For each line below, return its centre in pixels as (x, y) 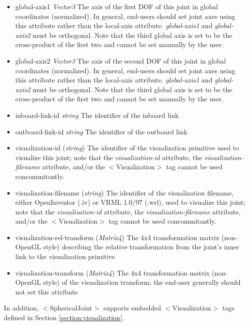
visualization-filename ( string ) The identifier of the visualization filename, (124, 192)
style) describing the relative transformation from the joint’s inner (141, 247)
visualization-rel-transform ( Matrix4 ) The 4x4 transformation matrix (117, 237)
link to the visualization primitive (65, 256)
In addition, (21, 308)
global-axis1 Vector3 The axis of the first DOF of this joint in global (117, 6)
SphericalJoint (71, 308)
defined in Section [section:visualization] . (64, 318)
